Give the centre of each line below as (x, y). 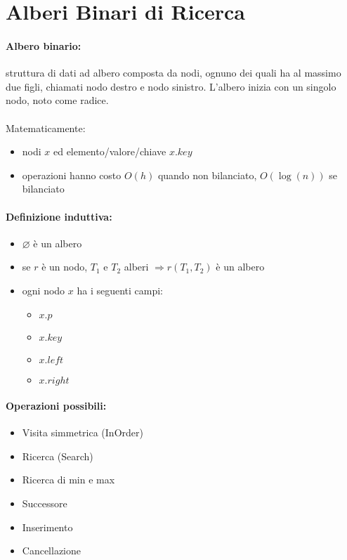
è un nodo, (65, 267)
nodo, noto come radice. (57, 100)
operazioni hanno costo (72, 175)
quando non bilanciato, (207, 175)
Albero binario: (44, 45)
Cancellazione (52, 551)
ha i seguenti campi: (120, 290)
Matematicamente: (46, 128)
